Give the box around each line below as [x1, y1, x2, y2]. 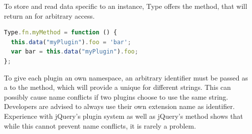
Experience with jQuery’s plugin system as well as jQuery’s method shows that [4, 110, 243, 121]
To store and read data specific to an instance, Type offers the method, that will [4, 1, 248, 11]
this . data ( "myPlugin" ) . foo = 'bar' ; [11, 38, 131, 46]
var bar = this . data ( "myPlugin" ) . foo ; [11, 48, 139, 55]
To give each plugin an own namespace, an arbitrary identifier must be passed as [4, 72, 248, 82]
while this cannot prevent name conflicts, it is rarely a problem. [4, 120, 196, 131]
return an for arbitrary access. [4, 10, 95, 21]
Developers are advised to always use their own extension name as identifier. [4, 101, 235, 111]
